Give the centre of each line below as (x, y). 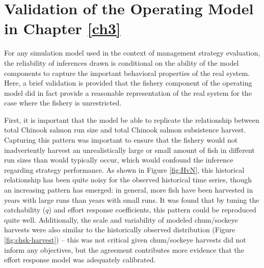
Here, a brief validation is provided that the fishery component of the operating (128, 83)
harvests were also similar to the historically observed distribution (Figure (120, 230)
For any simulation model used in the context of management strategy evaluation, (132, 53)
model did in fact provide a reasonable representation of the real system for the (128, 92)
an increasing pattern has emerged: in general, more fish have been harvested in (129, 190)
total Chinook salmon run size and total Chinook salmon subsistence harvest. (125, 130)
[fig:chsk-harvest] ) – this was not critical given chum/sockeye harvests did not (125, 239)
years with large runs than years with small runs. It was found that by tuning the (132, 199)
